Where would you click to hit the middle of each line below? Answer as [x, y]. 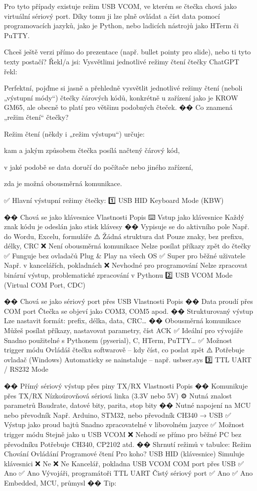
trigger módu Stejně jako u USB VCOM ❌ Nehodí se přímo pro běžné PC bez [123, 434]
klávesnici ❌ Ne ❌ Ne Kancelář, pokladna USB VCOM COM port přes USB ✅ [124, 463]
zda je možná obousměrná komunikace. [63, 183]
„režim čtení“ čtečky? [36, 117]
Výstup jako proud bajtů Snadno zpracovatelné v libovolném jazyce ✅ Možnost [124, 424]
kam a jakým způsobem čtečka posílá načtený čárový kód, [92, 150]
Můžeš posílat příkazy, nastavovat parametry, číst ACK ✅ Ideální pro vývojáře [124, 330]
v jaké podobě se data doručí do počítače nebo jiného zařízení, [99, 167]
